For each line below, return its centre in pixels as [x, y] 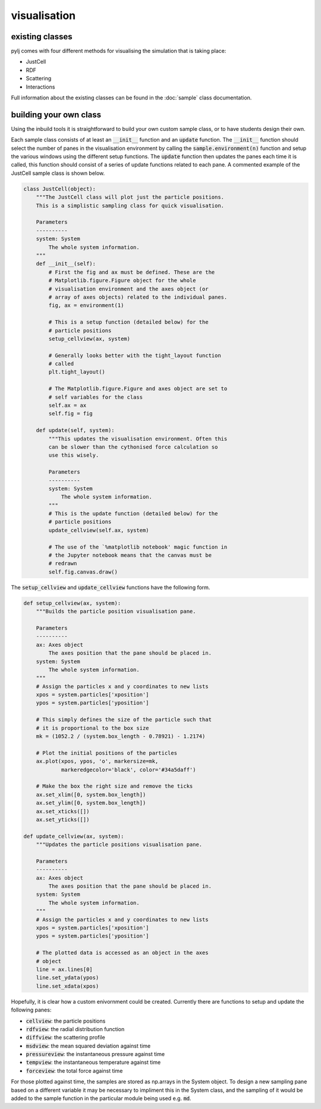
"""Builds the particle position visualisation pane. [116, 612]
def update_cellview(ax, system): [74, 836]
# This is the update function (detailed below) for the [133, 514]
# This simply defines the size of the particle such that [124, 720]
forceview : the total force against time [74, 1070]
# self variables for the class [95, 397]
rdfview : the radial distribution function [75, 1029]
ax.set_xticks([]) [63, 811]
